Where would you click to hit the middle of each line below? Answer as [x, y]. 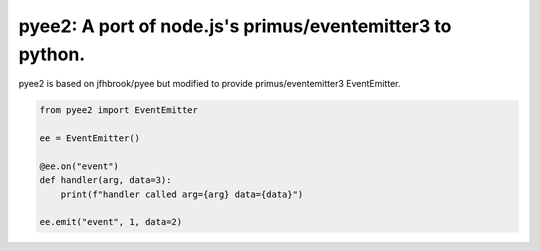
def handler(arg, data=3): [105, 180]
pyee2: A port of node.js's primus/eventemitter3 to [235, 26]
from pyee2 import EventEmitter [119, 110]
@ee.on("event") [79, 166]
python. [52, 54]
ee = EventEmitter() [89, 138]
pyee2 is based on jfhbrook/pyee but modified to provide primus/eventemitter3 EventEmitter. [209, 84]
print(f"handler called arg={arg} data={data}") [182, 194]
